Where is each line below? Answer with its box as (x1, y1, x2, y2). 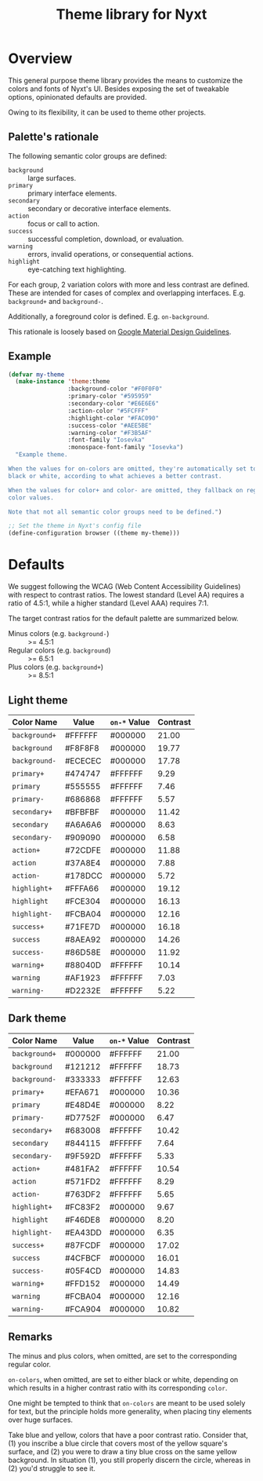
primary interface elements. (27, 188, 117, 198)
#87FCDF (65, 1239, 102, 1250)
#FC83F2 (65, 1201, 101, 1212)
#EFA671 (65, 1086, 100, 1097)
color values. (8, 493, 55, 502)
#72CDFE (65, 844, 102, 855)
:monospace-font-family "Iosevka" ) (67, 444, 184, 452)
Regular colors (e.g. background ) (8, 645, 111, 655)
